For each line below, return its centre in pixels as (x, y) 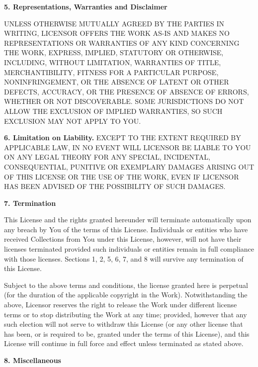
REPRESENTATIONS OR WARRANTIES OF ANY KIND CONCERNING (122, 43)
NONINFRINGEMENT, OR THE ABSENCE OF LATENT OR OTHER (117, 82)
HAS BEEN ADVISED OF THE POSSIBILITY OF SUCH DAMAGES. (115, 186)
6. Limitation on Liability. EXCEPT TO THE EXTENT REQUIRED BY (123, 138)
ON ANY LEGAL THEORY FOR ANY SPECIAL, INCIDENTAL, (107, 157)
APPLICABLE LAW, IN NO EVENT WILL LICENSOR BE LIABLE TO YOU (128, 147)
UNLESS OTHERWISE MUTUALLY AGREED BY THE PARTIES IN (114, 23)
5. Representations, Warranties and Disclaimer (86, 6)
